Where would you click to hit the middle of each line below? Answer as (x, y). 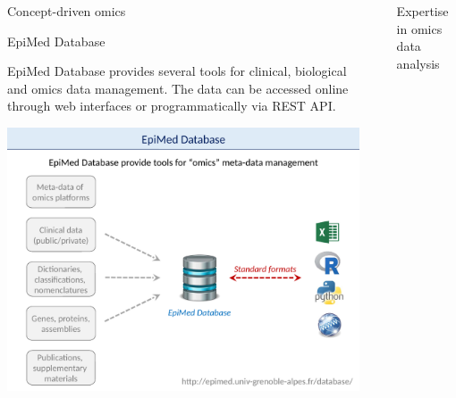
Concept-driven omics (67, 11)
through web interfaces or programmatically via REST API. (172, 106)
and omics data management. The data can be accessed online (178, 88)
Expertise (422, 11)
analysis (418, 63)
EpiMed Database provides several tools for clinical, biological (177, 71)
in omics (419, 28)
